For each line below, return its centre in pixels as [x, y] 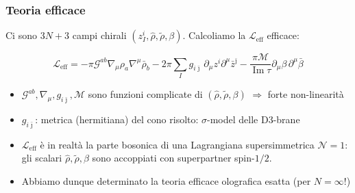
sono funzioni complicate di [145, 94]
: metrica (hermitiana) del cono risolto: [117, 119]
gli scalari [42, 158]
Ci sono [21, 35]
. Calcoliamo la [214, 35]
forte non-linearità [306, 94]
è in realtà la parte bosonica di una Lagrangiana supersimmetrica [177, 144]
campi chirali [99, 35]
